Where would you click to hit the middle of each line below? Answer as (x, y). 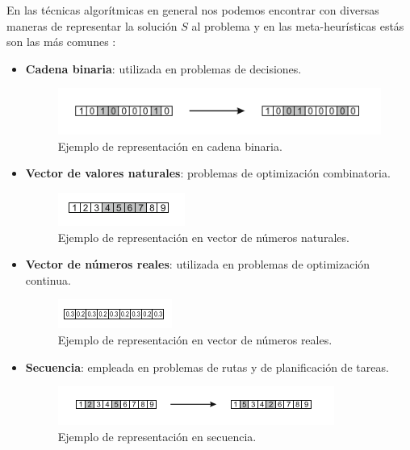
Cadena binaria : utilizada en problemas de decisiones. (163, 68)
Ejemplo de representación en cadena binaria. (170, 146)
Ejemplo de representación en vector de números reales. (195, 339)
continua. (48, 279)
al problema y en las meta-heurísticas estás (298, 25)
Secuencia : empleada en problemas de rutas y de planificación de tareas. (207, 367)
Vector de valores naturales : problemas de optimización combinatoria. (208, 173)
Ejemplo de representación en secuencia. (157, 436)
